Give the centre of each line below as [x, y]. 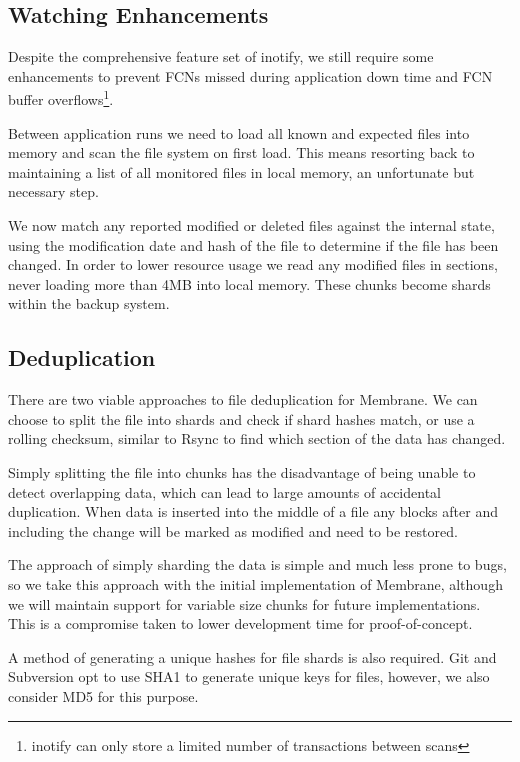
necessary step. [53, 191]
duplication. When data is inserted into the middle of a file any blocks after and [253, 511]
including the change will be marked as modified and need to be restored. [233, 530]
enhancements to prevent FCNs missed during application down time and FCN [250, 75]
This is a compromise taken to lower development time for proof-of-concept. [240, 623]
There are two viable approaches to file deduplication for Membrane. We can [243, 399]
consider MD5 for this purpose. [103, 695]
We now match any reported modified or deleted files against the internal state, [251, 225]
